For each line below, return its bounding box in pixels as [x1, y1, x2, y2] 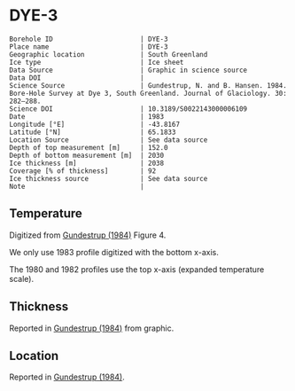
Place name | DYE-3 [9, 42, 168, 51]
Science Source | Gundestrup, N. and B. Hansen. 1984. [9, 81, 288, 90]
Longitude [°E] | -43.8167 [9, 120, 180, 129]
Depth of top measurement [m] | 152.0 [9, 143, 168, 152]
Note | [9, 182, 144, 191]
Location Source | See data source [9, 135, 208, 145]
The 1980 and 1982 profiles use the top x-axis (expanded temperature [9, 263, 265, 275]
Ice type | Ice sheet [9, 58, 184, 66]
